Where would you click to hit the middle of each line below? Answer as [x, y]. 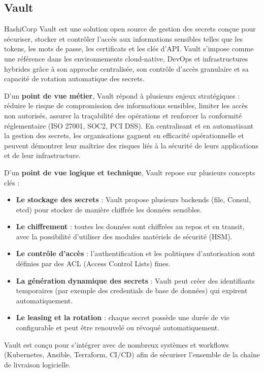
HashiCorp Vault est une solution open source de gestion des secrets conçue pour [130, 29]
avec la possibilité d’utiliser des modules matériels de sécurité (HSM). [124, 236]
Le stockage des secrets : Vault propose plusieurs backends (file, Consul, [133, 199]
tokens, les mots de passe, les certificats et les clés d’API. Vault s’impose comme [129, 49]
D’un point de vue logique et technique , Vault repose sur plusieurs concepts [130, 172]
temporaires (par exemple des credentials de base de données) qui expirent [132, 290]
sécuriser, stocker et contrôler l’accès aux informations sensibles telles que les [123, 38]
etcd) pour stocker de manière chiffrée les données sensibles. [109, 209]
